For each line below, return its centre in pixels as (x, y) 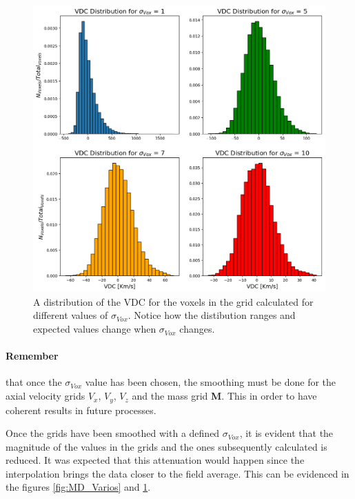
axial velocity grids (45, 396)
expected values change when (95, 329)
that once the (34, 382)
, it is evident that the (286, 433)
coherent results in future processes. (81, 410)
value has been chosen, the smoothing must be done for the (211, 382)
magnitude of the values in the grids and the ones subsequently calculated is (166, 446)
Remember (32, 356)
